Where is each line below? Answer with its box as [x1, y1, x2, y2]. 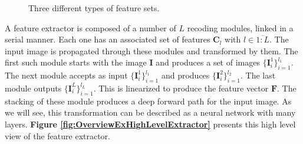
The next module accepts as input [5, 69, 128, 81]
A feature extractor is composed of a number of [5, 21, 176, 34]
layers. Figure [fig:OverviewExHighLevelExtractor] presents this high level [5, 117, 296, 130]
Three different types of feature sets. [28, 2, 160, 14]
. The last [241, 69, 276, 81]
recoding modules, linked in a [187, 21, 294, 34]
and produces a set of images [156, 56, 260, 68]
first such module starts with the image [5, 56, 147, 68]
